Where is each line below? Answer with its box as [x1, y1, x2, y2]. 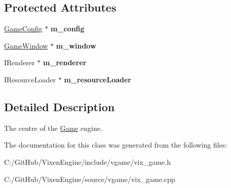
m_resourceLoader [64, 74, 132, 84]
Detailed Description [4, 99, 115, 114]
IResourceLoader [4, 74, 56, 84]
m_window [56, 40, 96, 51]
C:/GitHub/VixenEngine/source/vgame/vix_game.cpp [4, 173, 175, 184]
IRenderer [4, 57, 35, 68]
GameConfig [4, 23, 43, 34]
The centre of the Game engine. [4, 122, 102, 133]
